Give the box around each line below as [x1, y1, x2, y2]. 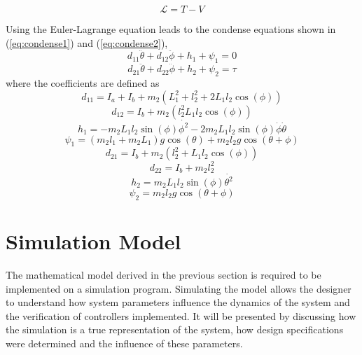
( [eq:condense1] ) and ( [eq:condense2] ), [6, 35, 168, 50]
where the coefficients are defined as [6, 76, 160, 90]
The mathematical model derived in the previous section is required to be [6, 267, 321, 281]
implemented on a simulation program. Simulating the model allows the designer [6, 281, 351, 295]
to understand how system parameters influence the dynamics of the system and [6, 295, 350, 309]
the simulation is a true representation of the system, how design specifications [6, 322, 344, 337]
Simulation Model [6, 226, 181, 255]
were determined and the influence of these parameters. [6, 335, 243, 350]
